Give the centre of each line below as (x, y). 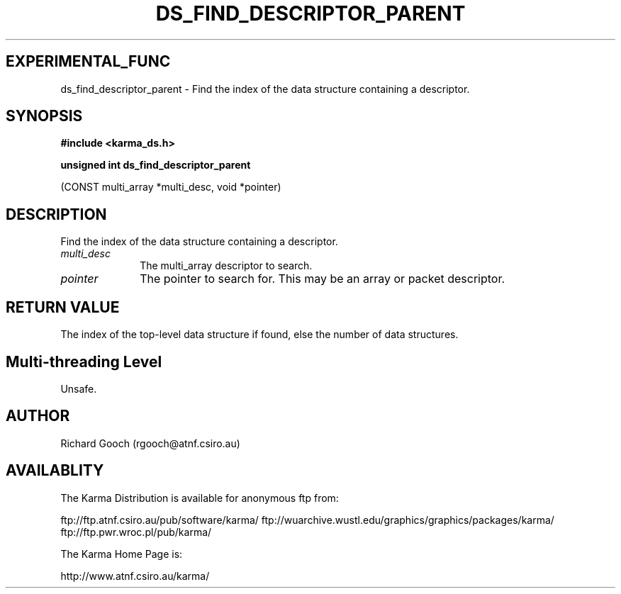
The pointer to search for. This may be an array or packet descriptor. (323, 279)
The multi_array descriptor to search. (226, 266)
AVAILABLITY (55, 471)
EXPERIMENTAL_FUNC (88, 62)
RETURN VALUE (63, 307)
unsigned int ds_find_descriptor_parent (156, 165)
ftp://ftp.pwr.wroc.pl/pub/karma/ (136, 532)
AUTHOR (38, 416)
